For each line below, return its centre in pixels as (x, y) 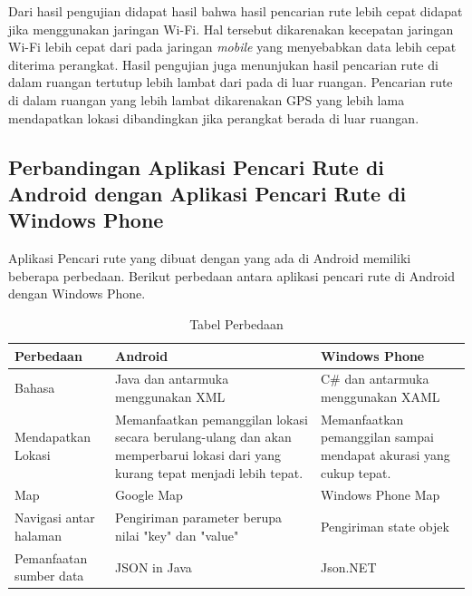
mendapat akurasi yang (385, 454)
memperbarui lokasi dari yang (198, 454)
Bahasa (35, 388)
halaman (39, 535)
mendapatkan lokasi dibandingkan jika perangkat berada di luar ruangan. (214, 117)
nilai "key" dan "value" (177, 535)
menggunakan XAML (380, 396)
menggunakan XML (170, 396)
